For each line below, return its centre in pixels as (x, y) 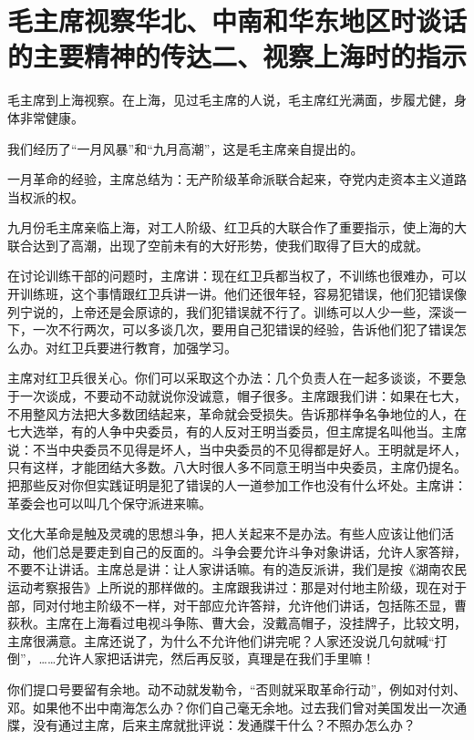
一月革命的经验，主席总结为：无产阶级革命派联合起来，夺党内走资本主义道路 (237, 179)
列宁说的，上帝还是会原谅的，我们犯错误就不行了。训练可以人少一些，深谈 (231, 311)
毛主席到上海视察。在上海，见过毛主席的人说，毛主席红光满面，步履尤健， (231, 100)
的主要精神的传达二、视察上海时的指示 (237, 56)
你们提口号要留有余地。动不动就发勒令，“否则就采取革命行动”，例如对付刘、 (237, 689)
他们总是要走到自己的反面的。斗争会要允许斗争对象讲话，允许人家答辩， (249, 551)
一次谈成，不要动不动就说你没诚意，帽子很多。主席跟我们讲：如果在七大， (243, 396)
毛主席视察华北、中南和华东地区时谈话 (237, 21)
